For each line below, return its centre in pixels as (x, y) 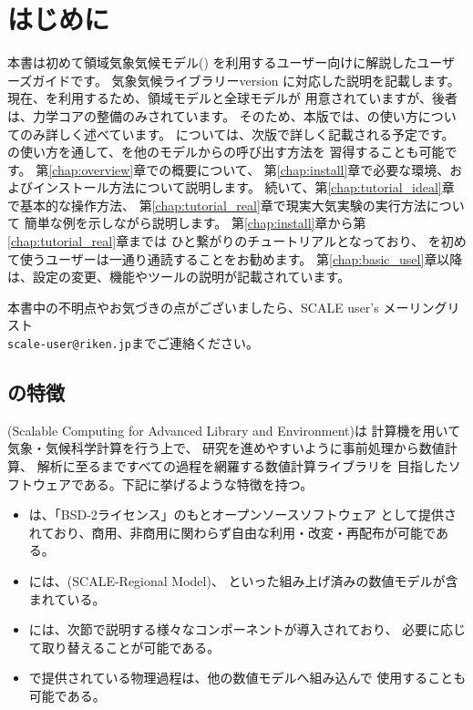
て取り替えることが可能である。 (124, 647)
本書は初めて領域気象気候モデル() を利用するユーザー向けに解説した (212, 62)
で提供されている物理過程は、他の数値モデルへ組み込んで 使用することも (247, 678)
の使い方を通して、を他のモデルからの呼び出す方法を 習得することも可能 (226, 152)
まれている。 (67, 598)
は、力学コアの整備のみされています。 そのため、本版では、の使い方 (213, 115)
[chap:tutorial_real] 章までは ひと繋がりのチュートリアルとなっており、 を (224, 241)
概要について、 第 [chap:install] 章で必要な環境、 (311, 169)
